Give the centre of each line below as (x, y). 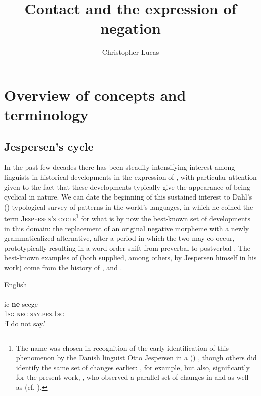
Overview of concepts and (95, 94)
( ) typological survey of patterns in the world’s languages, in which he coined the (129, 206)
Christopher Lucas (130, 52)
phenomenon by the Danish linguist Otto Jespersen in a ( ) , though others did (136, 358)
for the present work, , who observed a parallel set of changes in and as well (132, 377)
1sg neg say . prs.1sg (34, 314)
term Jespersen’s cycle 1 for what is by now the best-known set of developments (127, 218)
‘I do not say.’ (25, 324)
